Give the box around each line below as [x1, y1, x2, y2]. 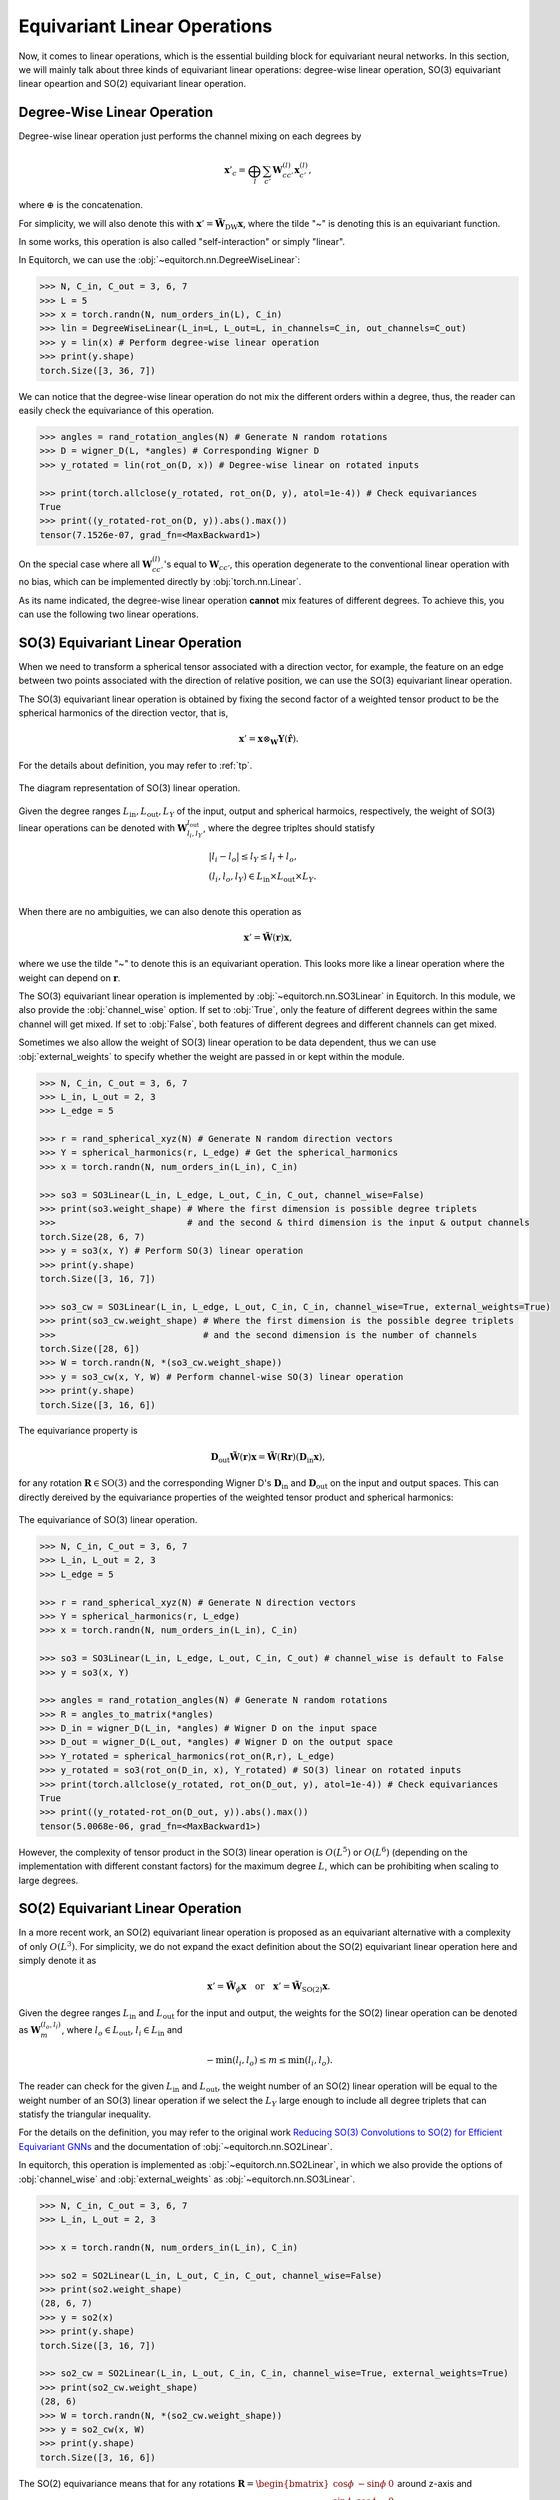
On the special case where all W [18, 558, 153, 570]
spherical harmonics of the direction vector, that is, [18, 707, 229, 719]
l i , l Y [186, 828, 203, 839]
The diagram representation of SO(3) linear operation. [18, 782, 241, 794]
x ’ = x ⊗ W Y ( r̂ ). [238, 733, 299, 747]
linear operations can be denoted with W [18, 821, 188, 834]
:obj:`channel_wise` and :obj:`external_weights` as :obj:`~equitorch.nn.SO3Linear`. [18, 2173, 356, 2185]
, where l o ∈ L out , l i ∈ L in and [61, 2024, 183, 2038]
